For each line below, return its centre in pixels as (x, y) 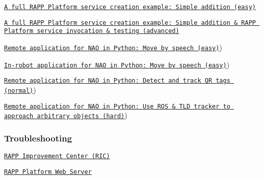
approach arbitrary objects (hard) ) (66, 115)
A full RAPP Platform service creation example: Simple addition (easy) (130, 7)
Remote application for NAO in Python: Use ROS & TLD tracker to (117, 106)
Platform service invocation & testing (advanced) (92, 31)
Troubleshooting (38, 138)
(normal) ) (20, 89)
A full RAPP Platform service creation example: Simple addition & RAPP (130, 23)
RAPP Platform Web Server (48, 172)
